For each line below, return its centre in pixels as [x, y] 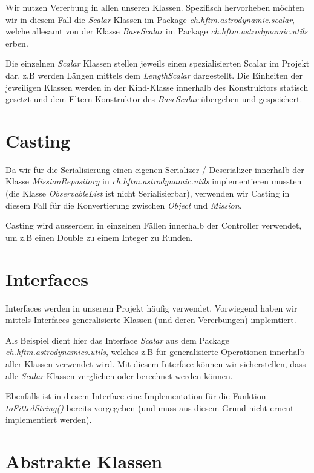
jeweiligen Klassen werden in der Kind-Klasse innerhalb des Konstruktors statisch [157, 87]
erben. [17, 43]
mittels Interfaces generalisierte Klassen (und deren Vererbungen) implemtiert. [151, 320]
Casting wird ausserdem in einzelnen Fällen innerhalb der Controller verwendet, [154, 225]
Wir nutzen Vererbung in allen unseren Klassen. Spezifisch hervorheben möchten [155, 7]
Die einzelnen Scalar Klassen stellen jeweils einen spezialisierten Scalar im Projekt [158, 63]
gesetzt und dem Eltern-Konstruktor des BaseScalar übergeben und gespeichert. [154, 99]
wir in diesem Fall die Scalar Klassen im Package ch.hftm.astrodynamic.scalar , [150, 19]
